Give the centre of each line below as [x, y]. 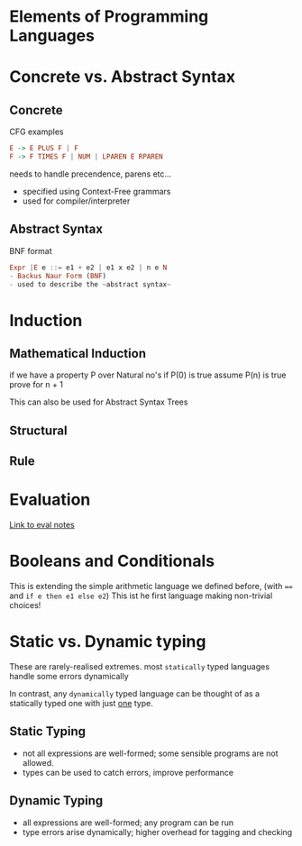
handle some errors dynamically [69, 676]
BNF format [31, 250]
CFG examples [37, 132]
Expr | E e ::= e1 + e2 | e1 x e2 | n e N [88, 268]
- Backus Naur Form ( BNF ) [58, 276]
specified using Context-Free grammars [96, 191]
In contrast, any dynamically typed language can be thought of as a [134, 693]
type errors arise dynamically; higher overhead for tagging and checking [157, 832]
